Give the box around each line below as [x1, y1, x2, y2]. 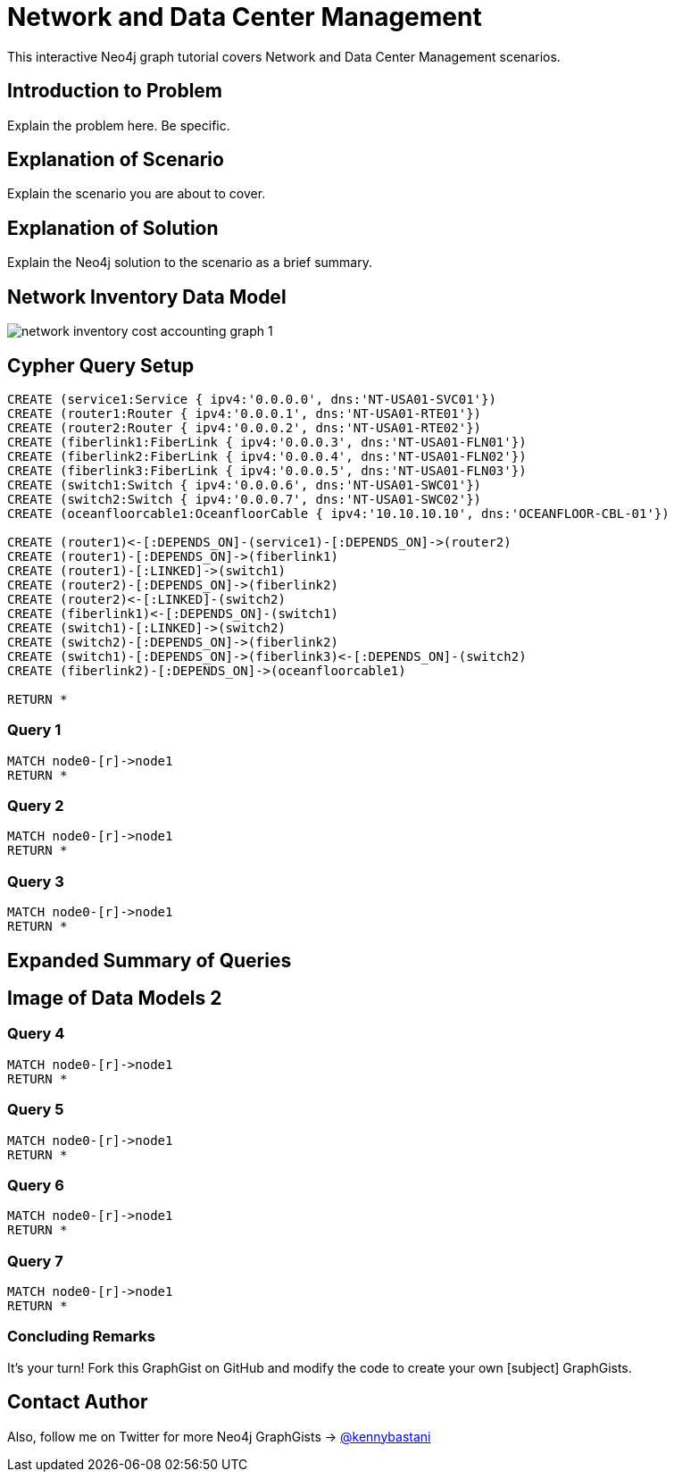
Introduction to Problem [7, 79, 223, 103]
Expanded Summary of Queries [7, 948, 292, 972]
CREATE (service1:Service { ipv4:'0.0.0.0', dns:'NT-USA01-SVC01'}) [7, 391, 496, 406]
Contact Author [7, 1391, 148, 1414]
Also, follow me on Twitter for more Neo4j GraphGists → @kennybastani [7, 1428, 431, 1444]
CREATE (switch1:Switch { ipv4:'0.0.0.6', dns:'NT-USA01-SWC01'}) [7, 477, 482, 492]
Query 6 [7, 1175, 64, 1194]
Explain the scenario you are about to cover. [7, 186, 266, 202]
